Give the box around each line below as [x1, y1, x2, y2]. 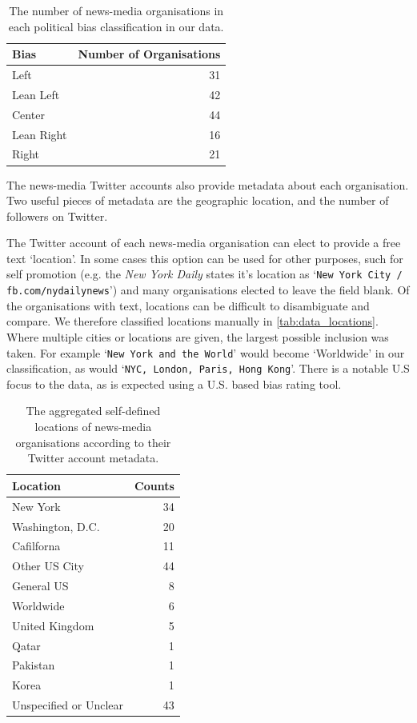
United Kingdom [12, 617, 94, 633]
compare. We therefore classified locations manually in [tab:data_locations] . [6, 313, 379, 330]
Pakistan [12, 657, 55, 673]
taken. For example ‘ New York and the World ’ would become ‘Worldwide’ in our [6, 344, 405, 361]
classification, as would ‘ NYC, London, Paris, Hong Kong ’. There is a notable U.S [6, 360, 410, 377]
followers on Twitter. [6, 207, 108, 224]
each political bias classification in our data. [8, 18, 224, 34]
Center [12, 106, 45, 122]
